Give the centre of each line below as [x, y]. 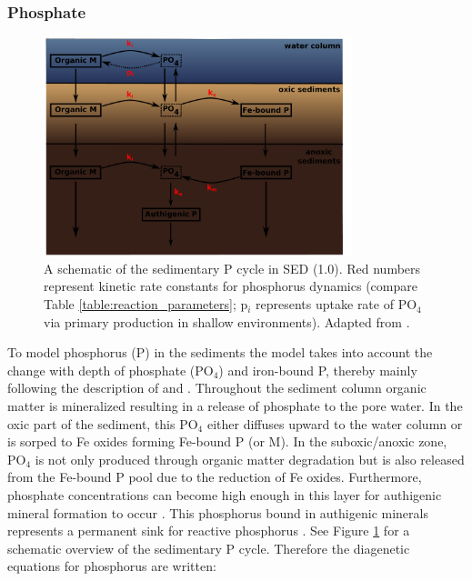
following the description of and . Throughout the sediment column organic [217, 388]
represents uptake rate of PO [336, 304]
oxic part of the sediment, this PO [103, 423]
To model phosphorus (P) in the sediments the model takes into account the [220, 352]
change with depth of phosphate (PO [110, 370]
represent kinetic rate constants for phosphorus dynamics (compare [231, 286]
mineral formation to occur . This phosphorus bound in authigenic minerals [218, 512]
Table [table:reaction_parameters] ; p [146, 304]
